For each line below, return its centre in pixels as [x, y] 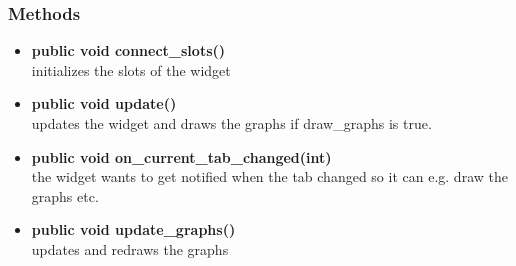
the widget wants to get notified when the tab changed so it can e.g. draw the [269, 176]
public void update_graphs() [133, 229]
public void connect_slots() [128, 50]
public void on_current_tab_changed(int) [181, 156]
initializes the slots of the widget [131, 69]
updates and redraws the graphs [130, 248]
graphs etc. [65, 195]
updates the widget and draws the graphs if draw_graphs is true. [231, 123]
